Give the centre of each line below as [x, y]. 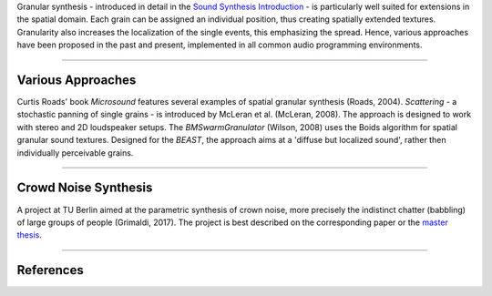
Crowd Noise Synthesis [85, 188]
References [50, 270]
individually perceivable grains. [75, 153]
